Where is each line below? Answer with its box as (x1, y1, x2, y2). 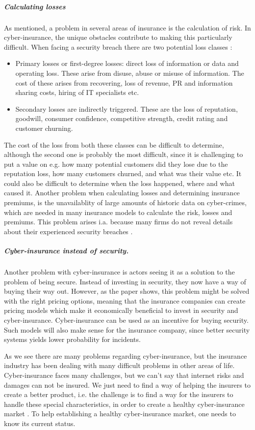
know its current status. (4, 418, 76, 428)
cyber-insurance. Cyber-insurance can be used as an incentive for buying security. (4, 314, 249, 325)
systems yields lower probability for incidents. (4, 334, 141, 344)
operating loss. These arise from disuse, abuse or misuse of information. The (15, 67, 244, 78)
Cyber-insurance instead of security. (4, 246, 129, 256)
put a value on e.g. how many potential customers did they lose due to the (4, 158, 228, 169)
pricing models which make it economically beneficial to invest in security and (4, 305, 238, 315)
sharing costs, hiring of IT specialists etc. (15, 87, 139, 97)
